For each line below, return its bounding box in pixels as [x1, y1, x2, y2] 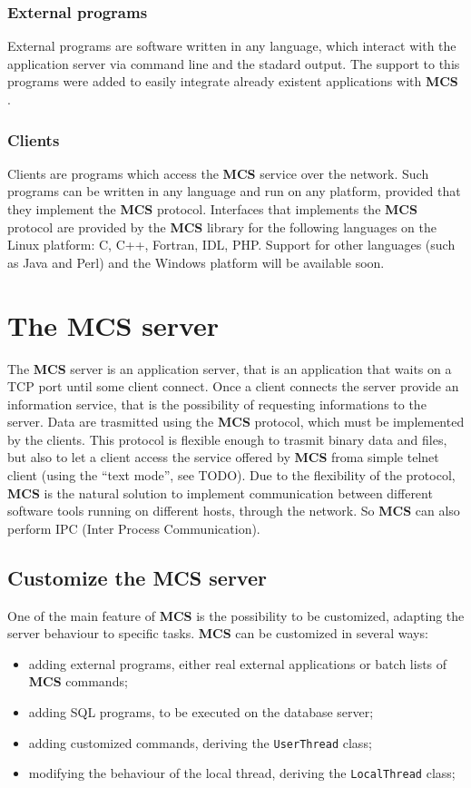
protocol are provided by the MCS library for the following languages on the [7, 217, 437, 236]
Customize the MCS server [7, 563, 267, 591]
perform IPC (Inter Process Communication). [7, 518, 260, 537]
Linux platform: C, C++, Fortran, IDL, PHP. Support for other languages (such [7, 235, 456, 254]
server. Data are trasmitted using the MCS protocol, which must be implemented [7, 412, 465, 431]
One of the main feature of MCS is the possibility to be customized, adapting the [7, 606, 465, 625]
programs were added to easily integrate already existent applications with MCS [7, 72, 458, 91]
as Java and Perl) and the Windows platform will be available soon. [7, 252, 385, 271]
